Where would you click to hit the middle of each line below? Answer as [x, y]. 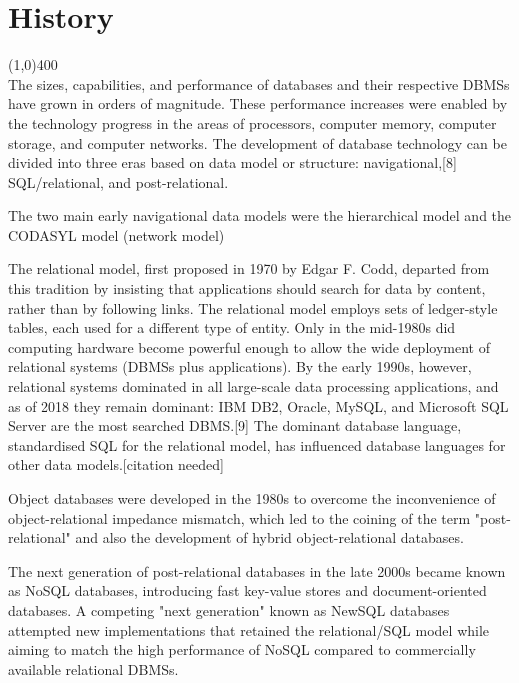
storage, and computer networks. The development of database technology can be [257, 142]
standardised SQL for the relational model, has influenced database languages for [257, 444]
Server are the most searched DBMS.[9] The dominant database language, [235, 425]
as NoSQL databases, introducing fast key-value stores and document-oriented [247, 590]
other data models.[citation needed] [116, 464]
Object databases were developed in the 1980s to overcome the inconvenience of [252, 498]
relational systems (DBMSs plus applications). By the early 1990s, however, [240, 366]
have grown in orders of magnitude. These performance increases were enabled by [258, 103]
